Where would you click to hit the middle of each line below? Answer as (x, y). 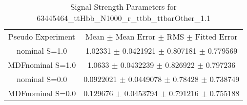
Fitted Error (216, 36)
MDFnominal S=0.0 (42, 93)
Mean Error (135, 36)
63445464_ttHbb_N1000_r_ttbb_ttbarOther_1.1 (124, 18)
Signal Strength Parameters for (123, 7)
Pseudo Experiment (42, 36)
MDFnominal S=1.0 (42, 65)
